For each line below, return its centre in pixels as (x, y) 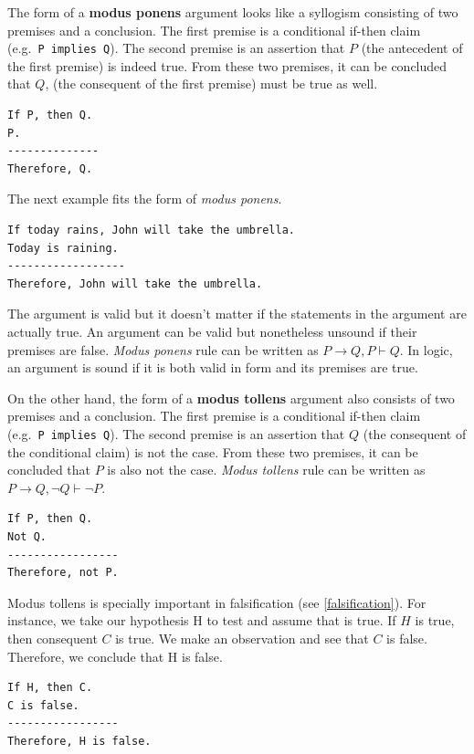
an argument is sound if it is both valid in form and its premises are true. (213, 367)
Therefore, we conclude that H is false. (115, 656)
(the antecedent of (412, 48)
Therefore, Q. (50, 168)
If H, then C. (50, 688)
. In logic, (426, 349)
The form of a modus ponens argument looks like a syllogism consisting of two (233, 12)
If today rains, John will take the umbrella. (151, 230)
